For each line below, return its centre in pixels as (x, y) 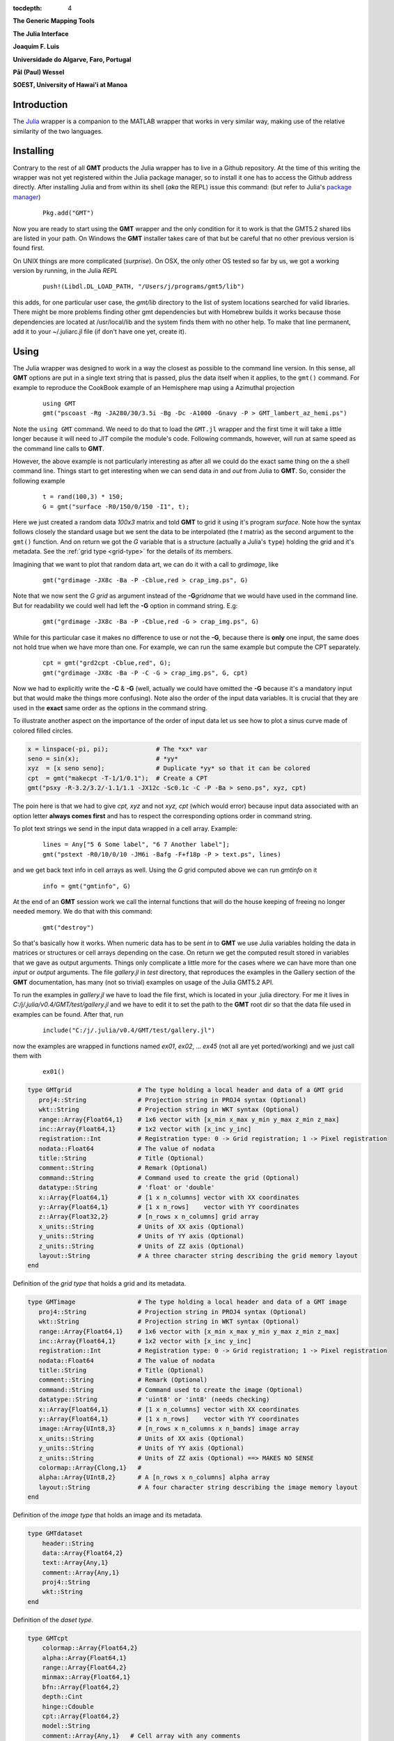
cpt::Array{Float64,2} (81, 1716)
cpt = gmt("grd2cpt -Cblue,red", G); (107, 663)
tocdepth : (27, 8)
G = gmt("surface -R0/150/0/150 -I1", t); (116, 506)
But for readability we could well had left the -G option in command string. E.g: (125, 605)
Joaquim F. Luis (36, 47)
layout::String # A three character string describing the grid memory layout (198, 1256)
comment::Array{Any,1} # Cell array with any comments (141, 1735)
